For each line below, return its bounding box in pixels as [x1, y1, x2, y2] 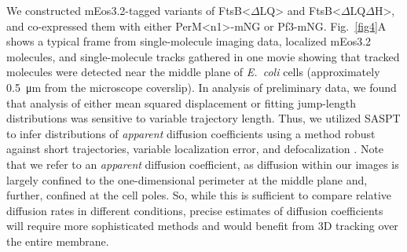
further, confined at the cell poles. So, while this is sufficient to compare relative [6, 187, 392, 203]
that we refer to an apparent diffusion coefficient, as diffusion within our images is [6, 155, 399, 172]
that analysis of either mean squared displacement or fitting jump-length [6, 94, 356, 111]
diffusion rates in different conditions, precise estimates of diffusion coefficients [6, 202, 383, 218]
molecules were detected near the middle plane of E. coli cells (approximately [6, 64, 380, 80]
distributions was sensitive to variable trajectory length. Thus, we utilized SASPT [6, 110, 401, 126]
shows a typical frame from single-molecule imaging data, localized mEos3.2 [6, 33, 372, 49]
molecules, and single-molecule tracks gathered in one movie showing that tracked [6, 48, 400, 64]
